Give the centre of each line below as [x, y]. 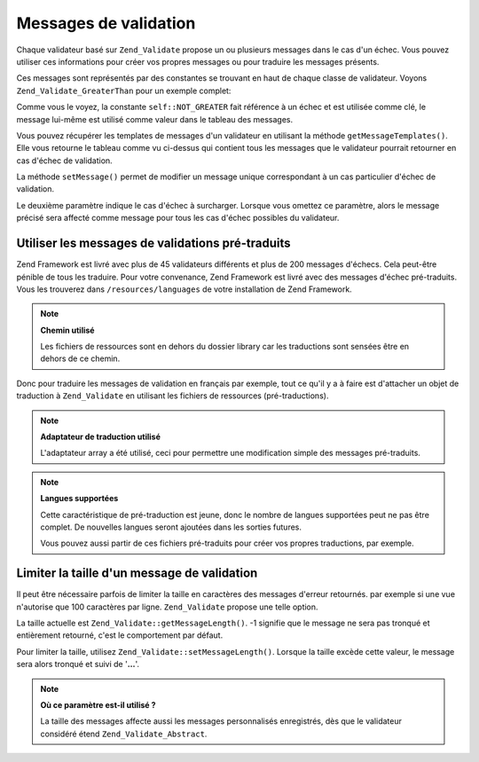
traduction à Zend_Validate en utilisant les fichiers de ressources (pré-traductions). [173, 396]
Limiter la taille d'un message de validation [137, 573]
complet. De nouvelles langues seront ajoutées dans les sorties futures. [171, 527]
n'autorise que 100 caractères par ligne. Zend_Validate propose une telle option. [167, 607]
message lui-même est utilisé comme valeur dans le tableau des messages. [155, 119]
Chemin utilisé [67, 330]
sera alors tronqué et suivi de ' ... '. [78, 664]
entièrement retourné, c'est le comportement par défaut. [120, 635]
